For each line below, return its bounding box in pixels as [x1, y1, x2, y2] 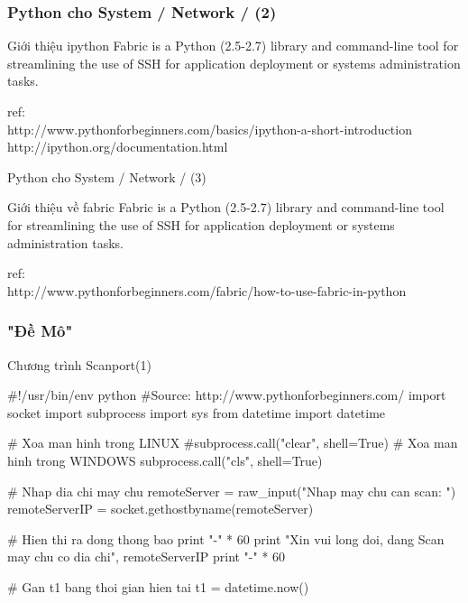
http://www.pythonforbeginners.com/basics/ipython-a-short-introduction [7, 119, 412, 138]
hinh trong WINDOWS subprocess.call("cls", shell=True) [7, 450, 323, 469]
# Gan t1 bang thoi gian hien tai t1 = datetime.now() [7, 577, 309, 596]
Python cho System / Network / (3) [7, 167, 206, 186]
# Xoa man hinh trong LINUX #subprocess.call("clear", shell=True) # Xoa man [7, 433, 458, 452]
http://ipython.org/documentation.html [7, 137, 228, 156]
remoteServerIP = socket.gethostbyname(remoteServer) [7, 499, 314, 518]
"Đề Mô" [7, 320, 73, 342]
